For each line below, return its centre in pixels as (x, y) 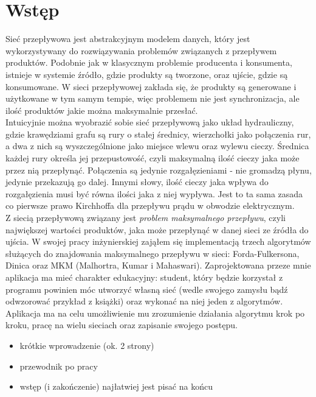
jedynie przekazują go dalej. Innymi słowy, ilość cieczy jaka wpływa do (137, 182)
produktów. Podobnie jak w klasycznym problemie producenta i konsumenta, (149, 62)
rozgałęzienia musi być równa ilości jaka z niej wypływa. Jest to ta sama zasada (154, 193)
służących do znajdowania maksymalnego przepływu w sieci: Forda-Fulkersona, (153, 253)
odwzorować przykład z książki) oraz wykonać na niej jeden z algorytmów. (144, 301)
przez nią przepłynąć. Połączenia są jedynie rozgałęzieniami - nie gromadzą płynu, (159, 170)
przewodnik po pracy (59, 366)
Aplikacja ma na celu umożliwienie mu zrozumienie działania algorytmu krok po (155, 313)
